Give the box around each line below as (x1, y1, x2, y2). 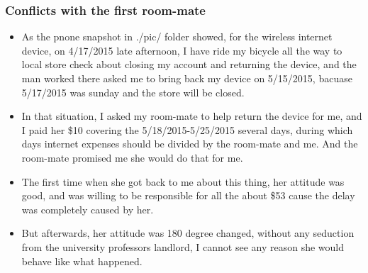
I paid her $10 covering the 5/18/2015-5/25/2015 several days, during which (21, 122, 353, 137)
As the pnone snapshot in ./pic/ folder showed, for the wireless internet (21, 29, 333, 44)
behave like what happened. (21, 253, 143, 268)
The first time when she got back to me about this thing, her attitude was (21, 174, 345, 189)
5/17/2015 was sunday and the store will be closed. (21, 84, 245, 99)
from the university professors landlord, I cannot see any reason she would (21, 239, 345, 254)
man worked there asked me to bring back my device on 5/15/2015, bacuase (21, 71, 352, 85)
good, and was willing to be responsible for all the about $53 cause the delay (21, 188, 355, 203)
